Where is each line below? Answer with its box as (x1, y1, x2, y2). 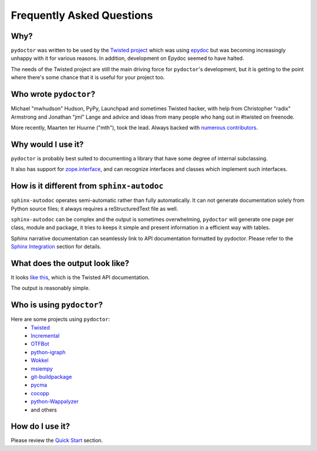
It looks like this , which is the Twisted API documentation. (11, 274, 150, 281)
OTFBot (31, 341, 49, 348)
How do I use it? (11, 422, 70, 432)
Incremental (31, 332, 60, 339)
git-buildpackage (31, 373, 72, 381)
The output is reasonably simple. (11, 285, 90, 292)
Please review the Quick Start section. (11, 437, 103, 444)
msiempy (31, 365, 53, 372)
